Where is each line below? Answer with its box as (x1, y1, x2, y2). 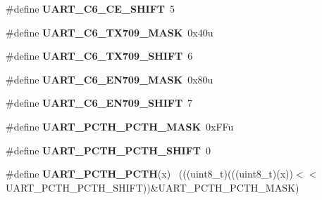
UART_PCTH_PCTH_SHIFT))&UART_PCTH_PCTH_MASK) (6, 180, 299, 194)
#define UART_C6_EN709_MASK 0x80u (6, 72, 213, 86)
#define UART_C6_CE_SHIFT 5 (6, 1, 175, 15)
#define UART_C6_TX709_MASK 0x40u (6, 25, 213, 39)
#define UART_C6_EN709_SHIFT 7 (6, 95, 193, 110)
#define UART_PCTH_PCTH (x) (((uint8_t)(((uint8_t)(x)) (6, 166, 293, 181)
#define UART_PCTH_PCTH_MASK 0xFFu (6, 119, 234, 133)
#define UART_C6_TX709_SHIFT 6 (6, 48, 193, 63)
